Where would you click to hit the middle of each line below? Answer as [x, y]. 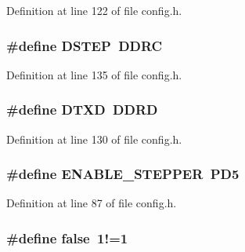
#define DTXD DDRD [82, 110]
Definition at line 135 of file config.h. [94, 74]
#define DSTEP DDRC [85, 45]
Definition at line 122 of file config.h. [94, 10]
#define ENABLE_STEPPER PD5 [123, 174]
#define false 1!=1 [67, 237]
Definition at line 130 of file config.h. [94, 139]
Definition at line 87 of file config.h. [92, 203]
